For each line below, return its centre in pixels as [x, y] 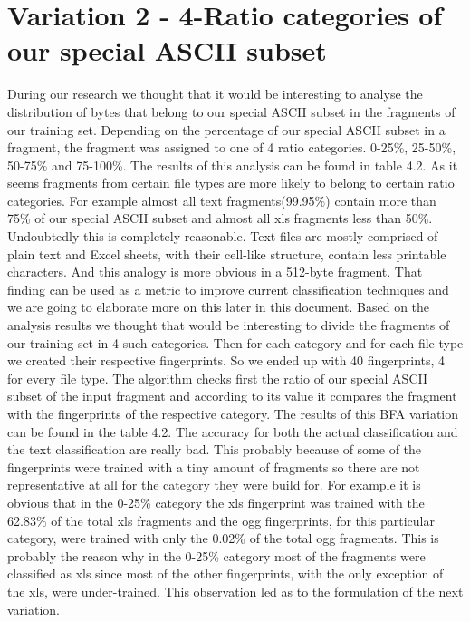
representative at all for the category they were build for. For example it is [214, 485]
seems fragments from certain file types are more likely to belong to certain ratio [231, 183]
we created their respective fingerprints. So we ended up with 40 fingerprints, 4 [226, 360]
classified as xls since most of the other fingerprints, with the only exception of [225, 573]
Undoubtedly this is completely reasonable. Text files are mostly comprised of [223, 236]
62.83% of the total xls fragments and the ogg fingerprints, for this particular [221, 520]
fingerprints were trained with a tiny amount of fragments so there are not [214, 466]
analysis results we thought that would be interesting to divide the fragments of [229, 325]
